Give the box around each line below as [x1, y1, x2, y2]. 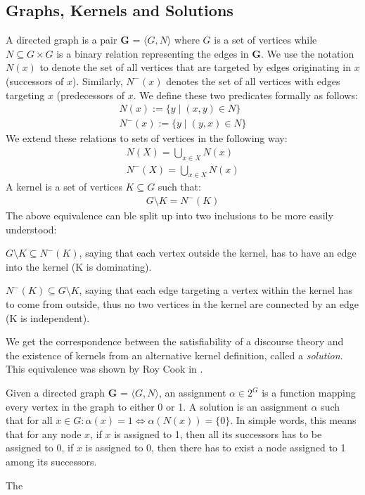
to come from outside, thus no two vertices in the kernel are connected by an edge [6, 297, 359, 311]
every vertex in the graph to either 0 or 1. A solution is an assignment [6, 399, 308, 413]
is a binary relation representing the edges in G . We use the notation [56, 46, 354, 60]
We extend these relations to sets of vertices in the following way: [6, 131, 288, 146]
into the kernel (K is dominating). [6, 259, 152, 274]
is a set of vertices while [214, 32, 317, 47]
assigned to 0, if [6, 440, 74, 455]
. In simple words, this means [230, 413, 357, 427]
